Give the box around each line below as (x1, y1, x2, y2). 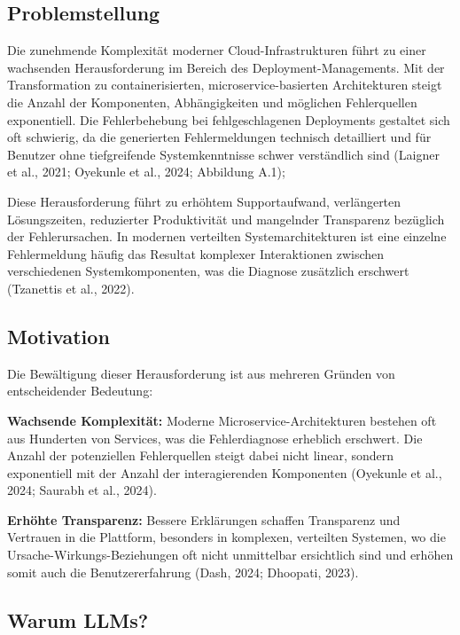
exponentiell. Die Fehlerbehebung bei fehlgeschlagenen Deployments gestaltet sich (7, 110, 450, 129)
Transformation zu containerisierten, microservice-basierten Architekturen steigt (7, 75, 442, 94)
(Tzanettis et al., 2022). (7, 278, 135, 297)
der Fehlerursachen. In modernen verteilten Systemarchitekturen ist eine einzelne (7, 227, 447, 246)
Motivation (7, 322, 110, 349)
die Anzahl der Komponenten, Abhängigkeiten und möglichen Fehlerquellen (7, 92, 417, 111)
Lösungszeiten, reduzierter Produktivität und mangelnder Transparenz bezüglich (7, 209, 445, 228)
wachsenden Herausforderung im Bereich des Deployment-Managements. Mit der (7, 58, 445, 76)
